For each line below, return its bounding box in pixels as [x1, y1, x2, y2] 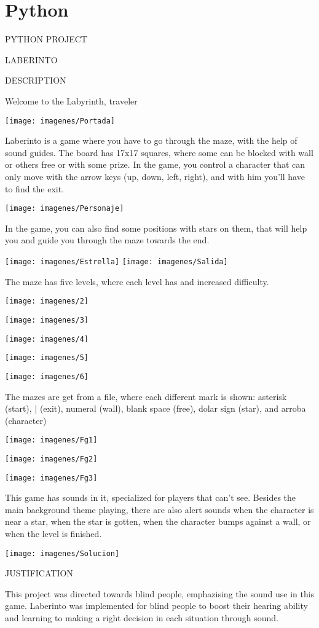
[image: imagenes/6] [5, 372, 89, 381]
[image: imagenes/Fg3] [5, 473, 98, 482]
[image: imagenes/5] [5, 353, 89, 363]
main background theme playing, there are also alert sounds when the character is [5, 503, 314, 516]
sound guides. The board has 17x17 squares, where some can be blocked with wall [5, 146, 313, 159]
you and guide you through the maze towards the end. [5, 234, 210, 246]
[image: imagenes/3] [5, 315, 89, 324]
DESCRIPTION [5, 74, 66, 87]
